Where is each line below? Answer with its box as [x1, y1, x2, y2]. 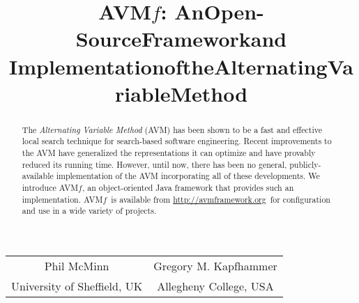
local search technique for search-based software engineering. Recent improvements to [22, 135, 332, 147]
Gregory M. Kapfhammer [153, 257, 277, 274]
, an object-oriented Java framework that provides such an [82, 182, 294, 194]
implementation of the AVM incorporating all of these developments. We [56, 170, 320, 182]
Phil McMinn [44, 257, 109, 274]
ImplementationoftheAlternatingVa [9, 52, 353, 80]
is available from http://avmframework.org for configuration [111, 193, 330, 205]
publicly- [289, 158, 321, 170]
